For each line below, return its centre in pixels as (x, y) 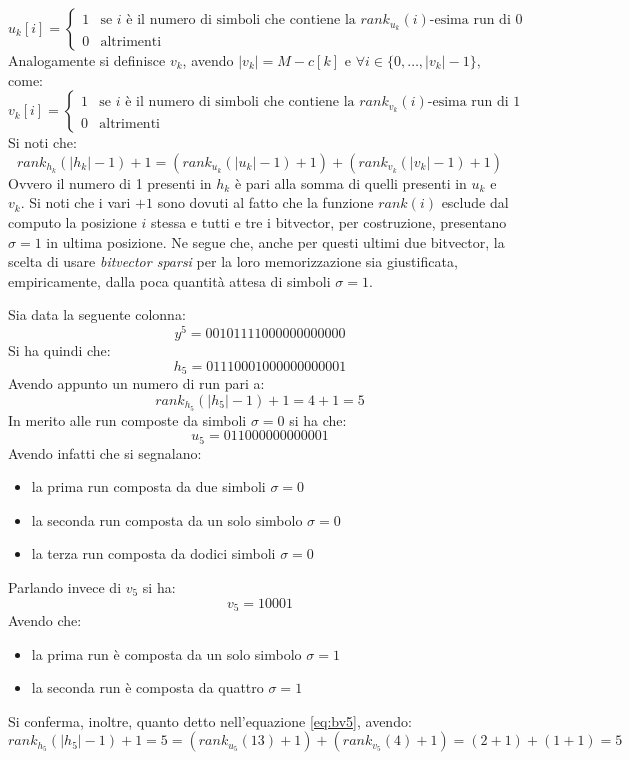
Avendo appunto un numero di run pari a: (136, 383)
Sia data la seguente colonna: (97, 314)
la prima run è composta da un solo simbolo (166, 653)
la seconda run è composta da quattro (147, 687)
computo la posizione (72, 221)
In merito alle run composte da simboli (127, 419)
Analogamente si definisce (87, 60)
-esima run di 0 (476, 20)
